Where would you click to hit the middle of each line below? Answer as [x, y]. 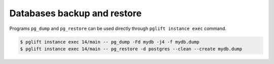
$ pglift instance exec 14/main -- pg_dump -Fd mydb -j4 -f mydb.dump [110, 42]
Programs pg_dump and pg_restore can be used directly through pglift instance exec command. [118, 28]
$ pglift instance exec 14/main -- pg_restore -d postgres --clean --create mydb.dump [131, 49]
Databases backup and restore [76, 13]
